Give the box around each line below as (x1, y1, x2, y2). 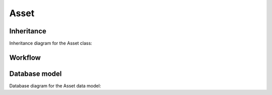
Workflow (9, 53, 41, 62)
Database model (9, 69, 62, 78)
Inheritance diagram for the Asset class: (9, 40, 93, 46)
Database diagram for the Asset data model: (9, 82, 101, 88)
